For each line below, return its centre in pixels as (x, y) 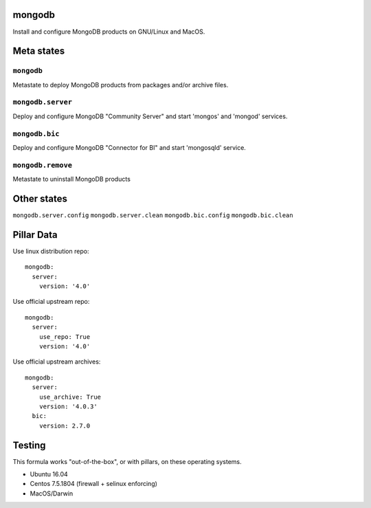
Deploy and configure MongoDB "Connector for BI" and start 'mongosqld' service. (130, 147)
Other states (40, 198)
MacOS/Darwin (52, 493)
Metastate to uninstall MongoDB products (71, 179)
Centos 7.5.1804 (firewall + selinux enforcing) (94, 484)
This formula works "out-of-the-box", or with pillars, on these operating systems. (127, 461)
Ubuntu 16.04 (49, 474)
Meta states (39, 51)
